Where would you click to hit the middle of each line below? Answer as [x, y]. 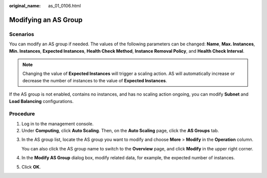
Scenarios [22, 34]
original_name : [25, 6]
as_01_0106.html [65, 6]
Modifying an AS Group [46, 20]
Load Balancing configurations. [41, 101]
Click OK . [31, 167]
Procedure [22, 114]
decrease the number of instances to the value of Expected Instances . [95, 80]
